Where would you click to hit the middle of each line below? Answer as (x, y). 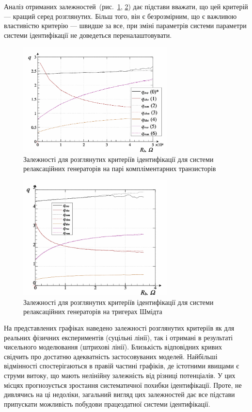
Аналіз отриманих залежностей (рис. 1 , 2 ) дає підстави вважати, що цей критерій (126, 6)
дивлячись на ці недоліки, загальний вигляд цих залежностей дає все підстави (119, 394)
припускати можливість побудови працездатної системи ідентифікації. (107, 404)
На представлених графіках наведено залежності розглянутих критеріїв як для (119, 328)
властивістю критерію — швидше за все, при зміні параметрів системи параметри (125, 25)
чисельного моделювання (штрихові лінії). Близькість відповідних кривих (113, 347)
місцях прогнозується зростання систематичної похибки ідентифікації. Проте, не (123, 385)
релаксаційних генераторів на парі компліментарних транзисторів (120, 168)
